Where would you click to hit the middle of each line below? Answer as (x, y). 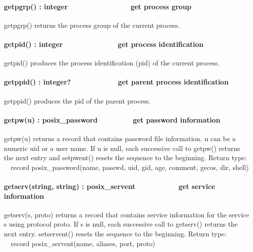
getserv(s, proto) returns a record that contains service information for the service (126, 214)
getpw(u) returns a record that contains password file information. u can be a (120, 138)
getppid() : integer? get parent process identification (116, 82)
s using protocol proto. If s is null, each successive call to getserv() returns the (121, 224)
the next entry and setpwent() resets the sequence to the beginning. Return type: (126, 157)
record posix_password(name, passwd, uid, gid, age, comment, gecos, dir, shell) (130, 167)
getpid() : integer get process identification (104, 44)
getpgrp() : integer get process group (98, 6)
